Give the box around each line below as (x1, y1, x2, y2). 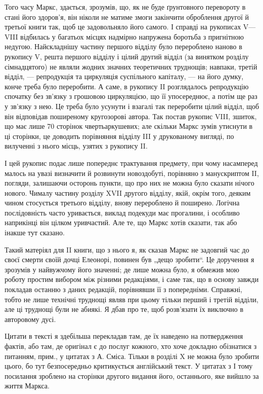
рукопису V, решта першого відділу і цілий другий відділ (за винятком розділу (5, 51, 249, 61)
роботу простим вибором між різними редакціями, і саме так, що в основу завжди (5, 274, 259, 284)
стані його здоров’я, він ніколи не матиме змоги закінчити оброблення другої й (5, 11, 249, 22)
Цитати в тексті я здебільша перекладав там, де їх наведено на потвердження (5, 331, 243, 341)
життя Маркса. (5, 380, 50, 391)
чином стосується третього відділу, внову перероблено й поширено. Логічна (5, 197, 240, 208)
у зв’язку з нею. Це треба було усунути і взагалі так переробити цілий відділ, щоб (5, 100, 259, 111)
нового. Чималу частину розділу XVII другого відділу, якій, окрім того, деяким (5, 187, 251, 198)
